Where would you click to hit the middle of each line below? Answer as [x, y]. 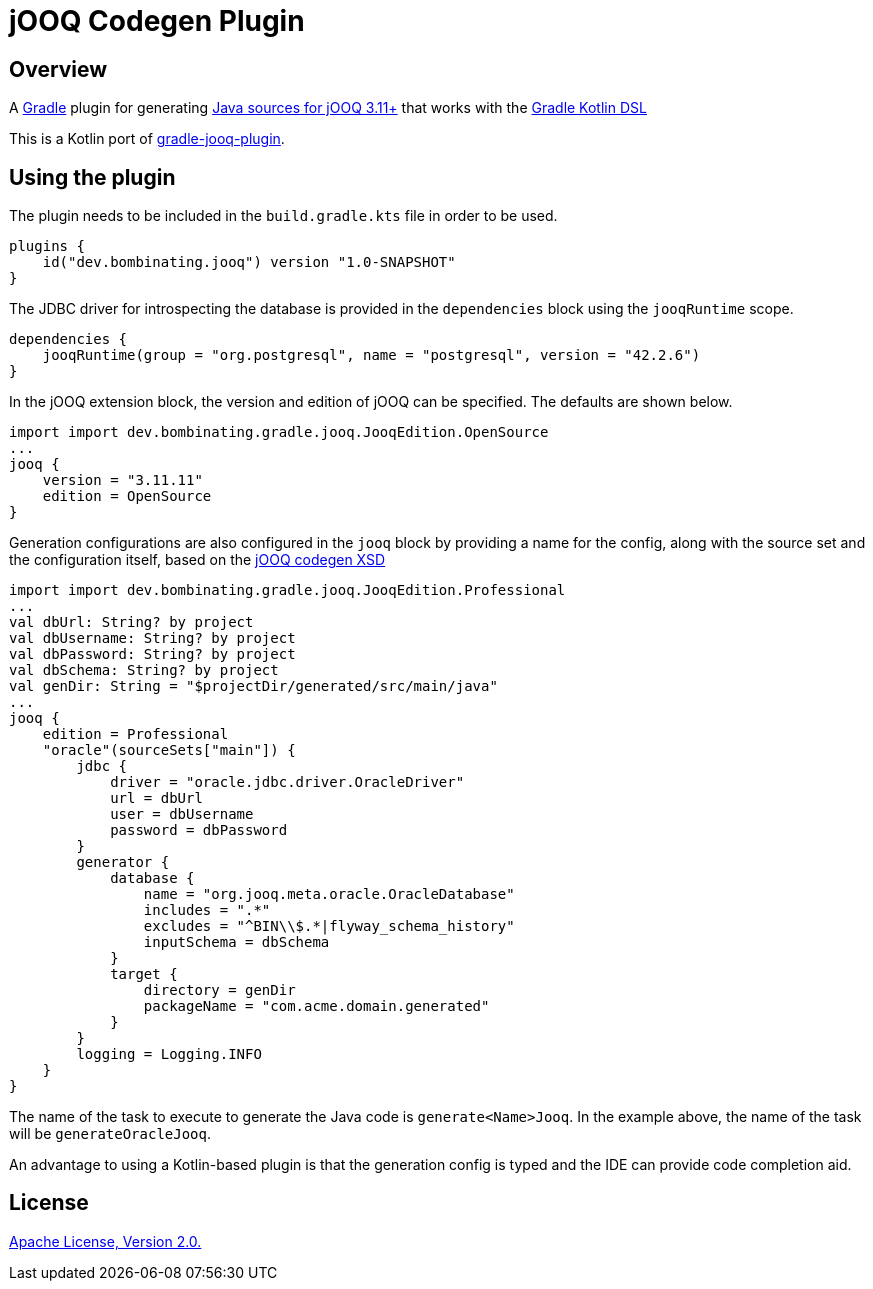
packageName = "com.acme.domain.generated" [316, 1006]
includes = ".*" [207, 910]
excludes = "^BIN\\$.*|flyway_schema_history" [329, 926]
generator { [123, 862]
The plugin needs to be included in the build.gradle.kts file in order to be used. [283, 216]
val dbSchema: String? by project [144, 670]
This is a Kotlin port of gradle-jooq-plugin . [147, 139]
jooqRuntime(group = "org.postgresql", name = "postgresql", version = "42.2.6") [371, 355]
